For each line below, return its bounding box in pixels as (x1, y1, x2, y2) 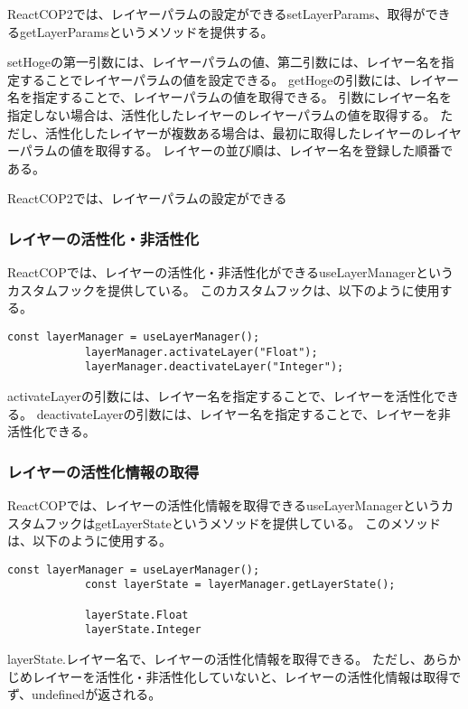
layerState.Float (84, 608, 189, 621)
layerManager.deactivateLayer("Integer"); (84, 360, 344, 374)
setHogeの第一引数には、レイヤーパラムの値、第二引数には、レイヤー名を (7, 52, 442, 71)
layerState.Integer (84, 623, 201, 637)
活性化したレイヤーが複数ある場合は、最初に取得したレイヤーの (44, 123, 425, 142)
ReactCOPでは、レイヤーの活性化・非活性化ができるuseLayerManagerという (7, 263, 454, 282)
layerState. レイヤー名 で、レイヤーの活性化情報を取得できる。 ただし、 (7, 648, 423, 667)
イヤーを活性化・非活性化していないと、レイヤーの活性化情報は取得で (44, 667, 462, 686)
